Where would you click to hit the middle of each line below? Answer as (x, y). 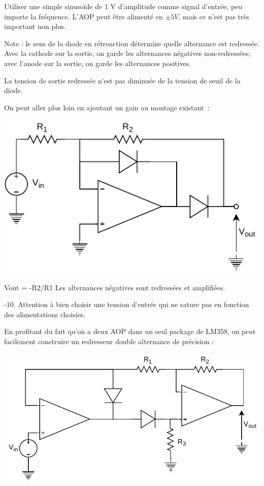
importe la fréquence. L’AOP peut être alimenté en (84, 16)
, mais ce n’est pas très (214, 16)
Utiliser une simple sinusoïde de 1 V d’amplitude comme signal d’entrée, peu (123, 6)
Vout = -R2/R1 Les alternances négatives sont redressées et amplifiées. (114, 287)
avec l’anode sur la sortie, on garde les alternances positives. (98, 63)
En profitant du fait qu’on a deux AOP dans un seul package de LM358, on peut (130, 331)
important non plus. (35, 26)
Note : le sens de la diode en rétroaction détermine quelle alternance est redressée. (132, 43)
